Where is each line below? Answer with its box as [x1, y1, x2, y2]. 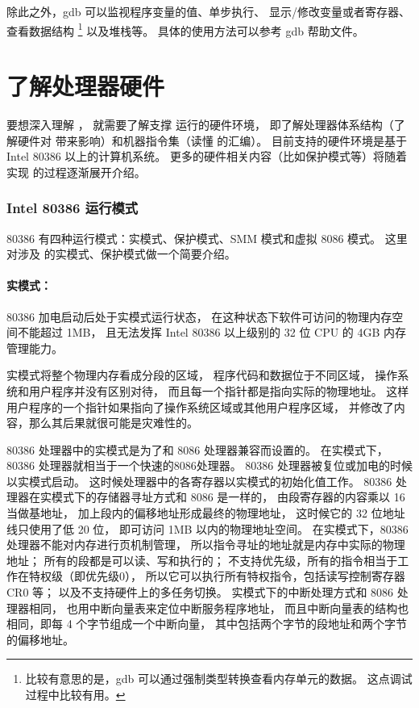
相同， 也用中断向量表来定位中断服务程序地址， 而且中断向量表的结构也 [28, 599, 409, 616]
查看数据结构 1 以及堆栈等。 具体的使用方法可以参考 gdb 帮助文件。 [6, 19, 364, 39]
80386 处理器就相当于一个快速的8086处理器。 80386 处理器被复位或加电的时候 [6, 457, 413, 474]
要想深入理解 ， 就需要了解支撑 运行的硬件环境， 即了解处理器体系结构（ [6, 115, 394, 132]
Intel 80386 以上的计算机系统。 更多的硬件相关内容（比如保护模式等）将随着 [6, 148, 407, 165]
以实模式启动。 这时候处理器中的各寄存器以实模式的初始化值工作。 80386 [6, 472, 392, 489]
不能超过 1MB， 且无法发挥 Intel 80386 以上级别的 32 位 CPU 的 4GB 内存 [17, 324, 407, 341]
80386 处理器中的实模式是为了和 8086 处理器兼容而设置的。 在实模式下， [6, 441, 388, 458]
